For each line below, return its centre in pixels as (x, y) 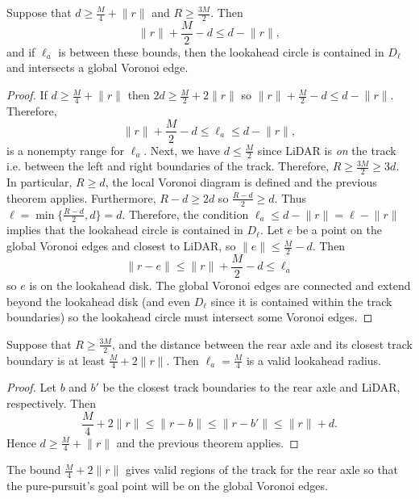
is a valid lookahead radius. (314, 360)
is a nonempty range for (65, 150)
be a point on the (339, 230)
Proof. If (27, 95)
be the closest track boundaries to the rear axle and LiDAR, (251, 387)
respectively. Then (51, 403)
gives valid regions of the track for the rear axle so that (262, 470)
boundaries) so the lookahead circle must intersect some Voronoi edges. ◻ (190, 317)
